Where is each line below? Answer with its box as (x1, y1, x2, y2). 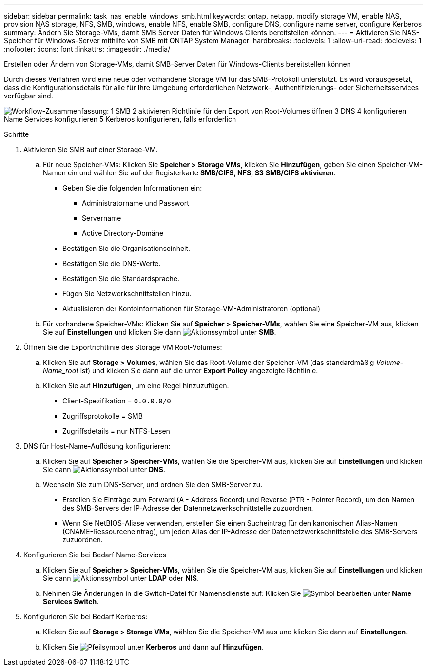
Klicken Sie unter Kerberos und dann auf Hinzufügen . (43, 643, 264, 651)
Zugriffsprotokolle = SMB (62, 412, 143, 420)
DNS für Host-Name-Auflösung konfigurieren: (23, 442, 171, 450)
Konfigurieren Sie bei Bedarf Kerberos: (23, 613, 148, 621)
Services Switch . (43, 597, 99, 606)
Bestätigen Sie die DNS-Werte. (62, 259, 161, 268)
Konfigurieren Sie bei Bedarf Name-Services (23, 551, 166, 559)
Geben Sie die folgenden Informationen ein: (62, 184, 202, 192)
